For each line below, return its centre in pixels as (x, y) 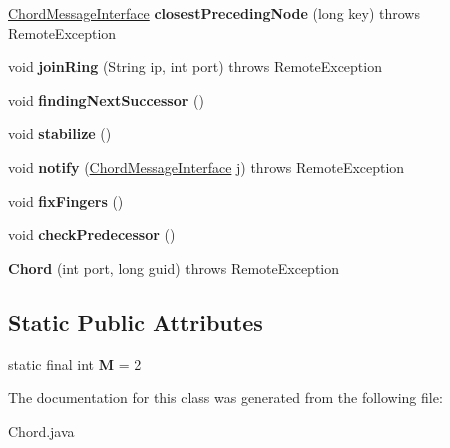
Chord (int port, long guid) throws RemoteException (174, 267)
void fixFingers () (66, 200)
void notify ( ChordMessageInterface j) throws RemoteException (206, 166)
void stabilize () (60, 133)
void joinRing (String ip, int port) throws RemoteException (195, 66)
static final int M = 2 (75, 363)
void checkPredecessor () (92, 234)
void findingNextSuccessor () (106, 99)
